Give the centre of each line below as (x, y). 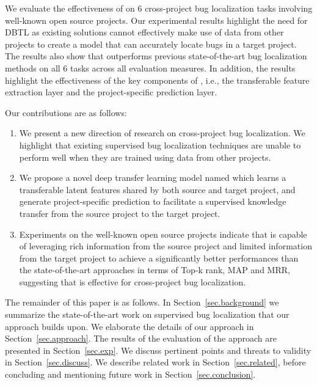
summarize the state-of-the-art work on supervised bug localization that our (147, 314)
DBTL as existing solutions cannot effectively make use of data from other (144, 32)
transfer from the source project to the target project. (120, 213)
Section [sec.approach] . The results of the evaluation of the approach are (141, 338)
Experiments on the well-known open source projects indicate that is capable (163, 234)
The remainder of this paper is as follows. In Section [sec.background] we (142, 302)
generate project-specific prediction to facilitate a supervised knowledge (153, 201)
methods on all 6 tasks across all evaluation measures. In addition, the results (150, 68)
